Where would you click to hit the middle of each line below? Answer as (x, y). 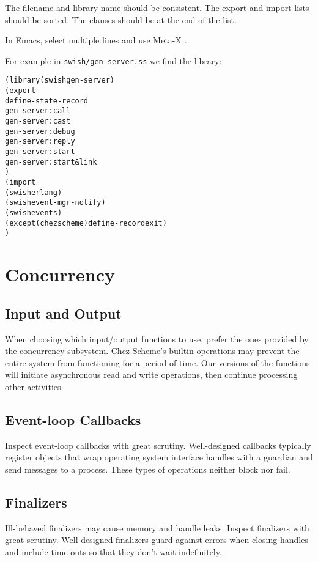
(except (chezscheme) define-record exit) (86, 223)
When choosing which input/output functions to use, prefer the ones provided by (157, 338)
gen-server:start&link (51, 162)
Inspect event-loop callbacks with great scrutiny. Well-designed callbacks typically (158, 445)
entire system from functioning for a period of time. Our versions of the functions (157, 362)
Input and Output (63, 313)
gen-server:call (38, 111)
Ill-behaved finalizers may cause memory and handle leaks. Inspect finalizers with (157, 527)
